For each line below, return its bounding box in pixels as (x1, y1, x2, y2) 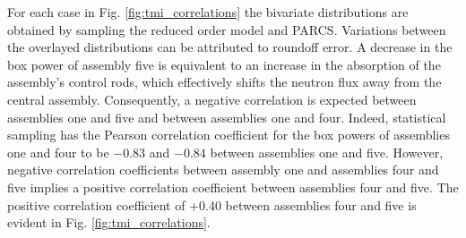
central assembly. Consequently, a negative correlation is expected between (7, 89, 417, 108)
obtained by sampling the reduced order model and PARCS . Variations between (7, 20, 446, 38)
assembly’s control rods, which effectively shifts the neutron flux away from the (7, 72, 442, 91)
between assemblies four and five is (225, 195, 417, 214)
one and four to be (7, 142, 109, 161)
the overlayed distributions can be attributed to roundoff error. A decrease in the (7, 38, 453, 56)
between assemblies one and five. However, (210, 142, 444, 161)
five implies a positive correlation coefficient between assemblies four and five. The (7, 177, 459, 196)
